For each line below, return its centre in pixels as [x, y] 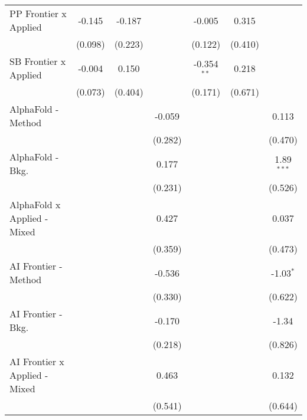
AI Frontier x [37, 361]
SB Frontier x [38, 61]
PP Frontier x [38, 13]
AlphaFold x [35, 204]
